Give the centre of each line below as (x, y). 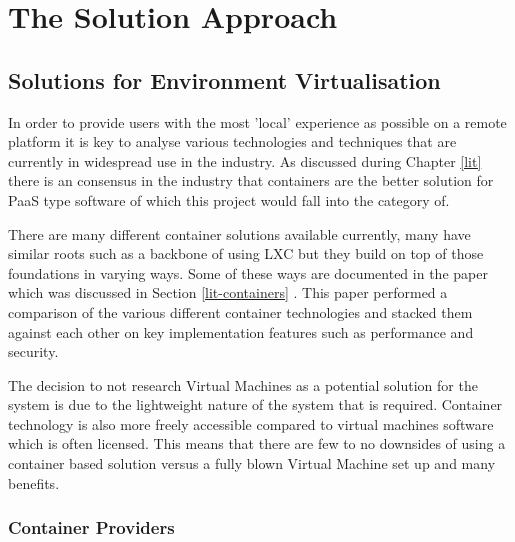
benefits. (34, 482)
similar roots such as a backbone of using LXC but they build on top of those (246, 253)
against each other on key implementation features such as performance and (241, 331)
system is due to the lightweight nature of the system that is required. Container (255, 404)
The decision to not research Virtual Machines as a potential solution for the (243, 384)
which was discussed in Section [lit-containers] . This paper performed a (228, 292)
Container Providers (91, 527)
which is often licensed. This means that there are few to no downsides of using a (257, 443)
